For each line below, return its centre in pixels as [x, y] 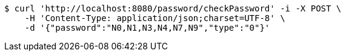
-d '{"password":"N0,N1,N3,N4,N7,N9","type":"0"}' [147, 28]
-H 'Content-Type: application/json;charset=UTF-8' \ [155, 18]
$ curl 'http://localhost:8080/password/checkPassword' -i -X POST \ [173, 8]
